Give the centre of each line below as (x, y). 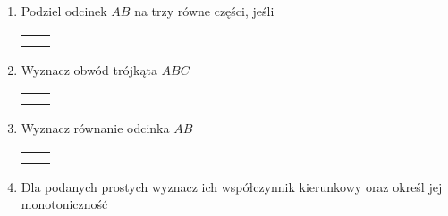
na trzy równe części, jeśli (204, 11)
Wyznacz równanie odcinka (95, 128)
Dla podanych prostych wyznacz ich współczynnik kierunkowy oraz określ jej (232, 186)
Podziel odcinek (64, 11)
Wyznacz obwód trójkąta (89, 69)
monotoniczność (64, 204)
